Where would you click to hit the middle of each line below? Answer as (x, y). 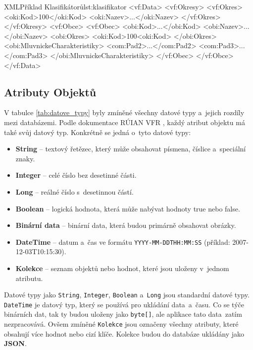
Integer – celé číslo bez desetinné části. (76, 175)
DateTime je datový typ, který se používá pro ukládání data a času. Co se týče (124, 304)
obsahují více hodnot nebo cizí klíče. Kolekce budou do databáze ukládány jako (124, 333)
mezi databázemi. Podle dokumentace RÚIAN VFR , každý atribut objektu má (125, 122)
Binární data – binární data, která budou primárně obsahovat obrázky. (126, 225)
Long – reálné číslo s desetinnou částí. (75, 191)
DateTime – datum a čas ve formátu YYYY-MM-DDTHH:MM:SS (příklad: (123, 242)
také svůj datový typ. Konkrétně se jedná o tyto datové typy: (98, 132)
